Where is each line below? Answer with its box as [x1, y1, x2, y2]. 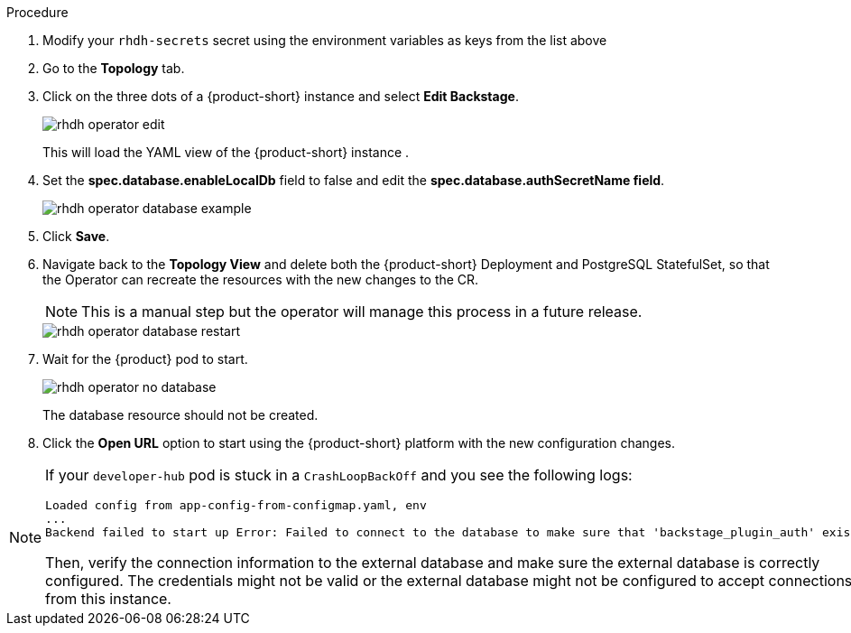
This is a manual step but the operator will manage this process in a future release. [81, 303, 643, 321]
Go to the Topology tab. [42, 61, 185, 76]
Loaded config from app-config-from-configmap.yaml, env [45, 498, 427, 512]
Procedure [6, 5, 69, 20]
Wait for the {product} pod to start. [42, 351, 248, 367]
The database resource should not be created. [42, 407, 319, 423]
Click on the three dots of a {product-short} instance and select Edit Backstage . [42, 88, 519, 104]
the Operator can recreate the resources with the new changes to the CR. [42, 272, 479, 287]
